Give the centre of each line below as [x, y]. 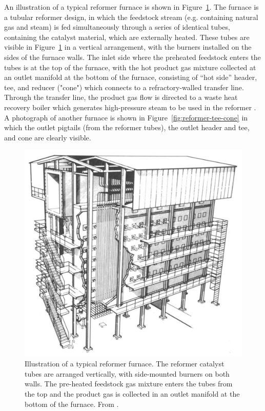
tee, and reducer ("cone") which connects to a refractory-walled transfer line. [124, 87]
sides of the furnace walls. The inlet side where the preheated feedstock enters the [132, 57]
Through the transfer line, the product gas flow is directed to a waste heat [121, 97]
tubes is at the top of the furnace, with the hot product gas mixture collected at [130, 67]
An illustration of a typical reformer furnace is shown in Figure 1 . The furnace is [131, 7]
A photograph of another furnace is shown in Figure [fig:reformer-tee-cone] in [126, 117]
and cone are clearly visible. [48, 137]
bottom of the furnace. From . [72, 404]
